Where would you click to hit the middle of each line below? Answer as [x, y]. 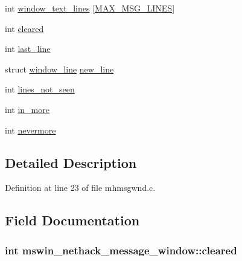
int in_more [27, 109]
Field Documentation [72, 220]
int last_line [28, 49]
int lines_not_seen [40, 89]
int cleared [24, 28]
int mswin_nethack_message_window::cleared [121, 250]
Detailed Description [71, 162]
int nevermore [30, 130]
